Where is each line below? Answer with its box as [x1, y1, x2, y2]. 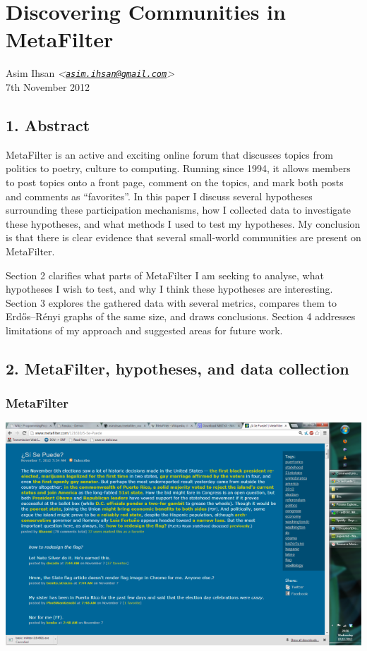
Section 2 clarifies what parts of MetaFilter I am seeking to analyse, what [6, 267, 324, 282]
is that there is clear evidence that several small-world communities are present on [6, 230, 361, 245]
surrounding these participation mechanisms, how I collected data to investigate [6, 202, 351, 217]
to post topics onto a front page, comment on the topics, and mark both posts [6, 174, 344, 189]
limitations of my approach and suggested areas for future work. [6, 322, 283, 337]
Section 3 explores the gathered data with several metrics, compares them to [6, 295, 337, 310]
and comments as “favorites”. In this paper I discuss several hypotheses [6, 188, 313, 203]
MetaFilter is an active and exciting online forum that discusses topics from [6, 147, 333, 162]
